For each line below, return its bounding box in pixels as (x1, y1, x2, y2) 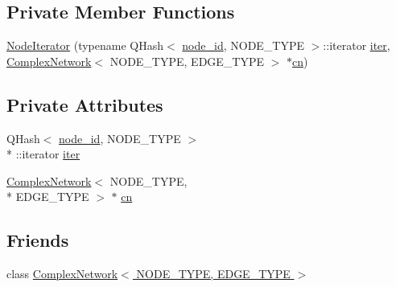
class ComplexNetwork (6, 265, 118, 282)
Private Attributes (6, 92, 163, 117)
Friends (6, 228, 69, 252)
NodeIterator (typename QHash (6, 37, 163, 54)
